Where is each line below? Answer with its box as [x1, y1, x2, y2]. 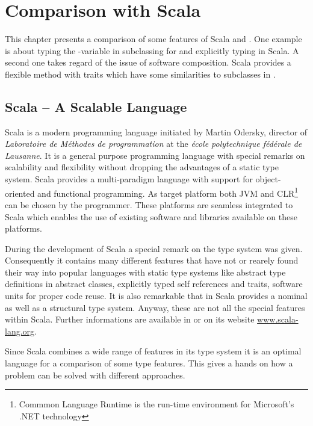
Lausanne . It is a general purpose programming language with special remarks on [5, 149, 305, 161]
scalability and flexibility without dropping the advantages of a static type [5, 161, 279, 173]
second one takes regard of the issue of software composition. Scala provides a [5, 56, 291, 69]
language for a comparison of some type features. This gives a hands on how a [5, 357, 293, 369]
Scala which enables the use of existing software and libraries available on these [5, 210, 297, 223]
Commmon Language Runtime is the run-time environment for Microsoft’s [19, 398, 294, 410]
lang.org [5, 324, 35, 337]
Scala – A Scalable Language [5, 97, 187, 116]
